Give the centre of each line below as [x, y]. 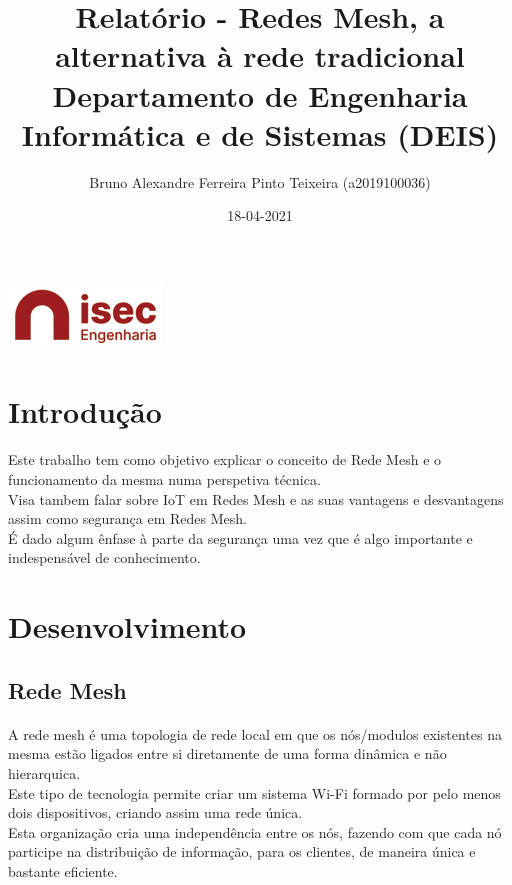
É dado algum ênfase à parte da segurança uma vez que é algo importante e [240, 537]
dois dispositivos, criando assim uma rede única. [155, 812]
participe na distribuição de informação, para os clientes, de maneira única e [242, 851]
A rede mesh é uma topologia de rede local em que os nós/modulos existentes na [255, 733]
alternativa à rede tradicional [260, 55]
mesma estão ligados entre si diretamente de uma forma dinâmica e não [227, 753]
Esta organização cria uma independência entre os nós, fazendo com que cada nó [255, 831]
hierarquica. [44, 772]
